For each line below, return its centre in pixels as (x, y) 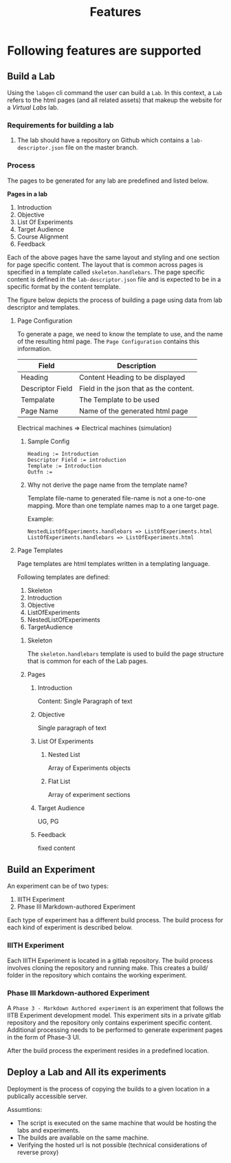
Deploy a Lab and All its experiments (87, 1072)
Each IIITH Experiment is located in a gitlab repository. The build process (110, 960)
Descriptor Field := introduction (77, 460)
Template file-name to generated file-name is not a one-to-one (117, 498)
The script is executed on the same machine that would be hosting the (117, 1123)
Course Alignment (43, 236)
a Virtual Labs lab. (33, 107)
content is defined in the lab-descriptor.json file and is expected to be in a (114, 279)
